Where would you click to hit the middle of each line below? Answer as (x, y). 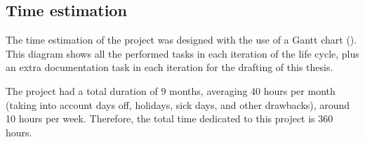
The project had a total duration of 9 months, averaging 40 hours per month (171, 90)
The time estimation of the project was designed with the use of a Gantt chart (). (181, 40)
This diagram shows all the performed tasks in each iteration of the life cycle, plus (182, 53)
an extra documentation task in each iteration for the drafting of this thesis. (170, 67)
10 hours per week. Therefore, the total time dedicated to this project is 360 (170, 118)
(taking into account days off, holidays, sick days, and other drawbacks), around (178, 104)
